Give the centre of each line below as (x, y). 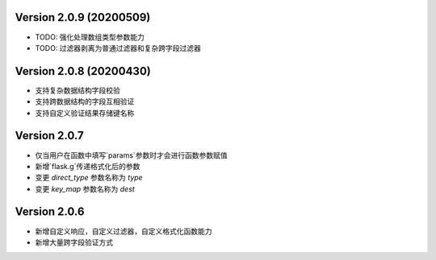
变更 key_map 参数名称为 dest (85, 188)
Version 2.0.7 (49, 136)
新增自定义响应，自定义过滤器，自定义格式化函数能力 (124, 231)
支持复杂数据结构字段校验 (78, 90)
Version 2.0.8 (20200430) (83, 71)
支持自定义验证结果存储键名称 (85, 113)
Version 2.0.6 (50, 212)
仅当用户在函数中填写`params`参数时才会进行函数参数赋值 (131, 155)
